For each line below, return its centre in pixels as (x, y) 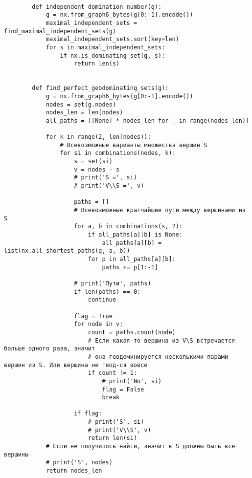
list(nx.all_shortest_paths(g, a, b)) (67, 251)
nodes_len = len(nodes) (84, 113)
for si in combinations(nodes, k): (118, 153)
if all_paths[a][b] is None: (135, 235)
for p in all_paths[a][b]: (132, 259)
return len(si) (113, 438)
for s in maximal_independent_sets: (105, 47)
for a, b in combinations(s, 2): (128, 227)
